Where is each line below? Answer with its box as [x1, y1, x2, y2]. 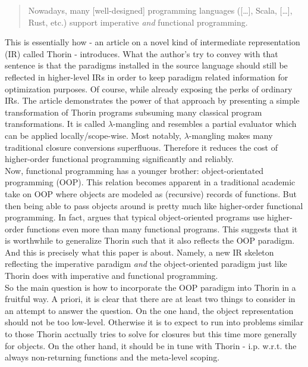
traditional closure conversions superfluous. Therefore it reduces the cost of [5, 141, 278, 153]
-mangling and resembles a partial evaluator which [112, 117, 297, 130]
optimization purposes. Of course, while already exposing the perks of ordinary [5, 82, 293, 95]
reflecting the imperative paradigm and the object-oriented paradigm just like [5, 257, 287, 270]
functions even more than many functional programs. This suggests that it [26, 222, 298, 235]
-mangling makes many [188, 129, 273, 141]
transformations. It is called [5, 117, 106, 130]
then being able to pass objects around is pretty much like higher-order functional [5, 199, 303, 212]
